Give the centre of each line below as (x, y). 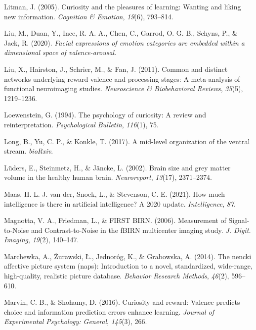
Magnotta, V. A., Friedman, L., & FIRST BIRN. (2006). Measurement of (115, 220)
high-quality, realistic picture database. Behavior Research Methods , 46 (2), (117, 276)
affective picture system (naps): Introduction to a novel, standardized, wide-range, (128, 266)
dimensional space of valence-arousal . (60, 52)
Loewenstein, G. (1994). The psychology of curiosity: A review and (105, 115)
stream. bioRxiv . (29, 151)
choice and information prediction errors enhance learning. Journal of (109, 311)
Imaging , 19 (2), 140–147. (42, 240)
